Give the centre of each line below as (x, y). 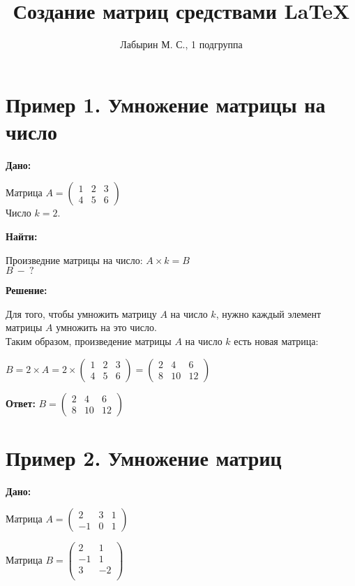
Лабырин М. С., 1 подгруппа (181, 44)
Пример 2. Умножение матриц (144, 457)
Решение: (27, 290)
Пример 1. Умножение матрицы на (166, 104)
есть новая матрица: (276, 341)
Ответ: (21, 403)
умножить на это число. (106, 327)
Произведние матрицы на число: (74, 259)
